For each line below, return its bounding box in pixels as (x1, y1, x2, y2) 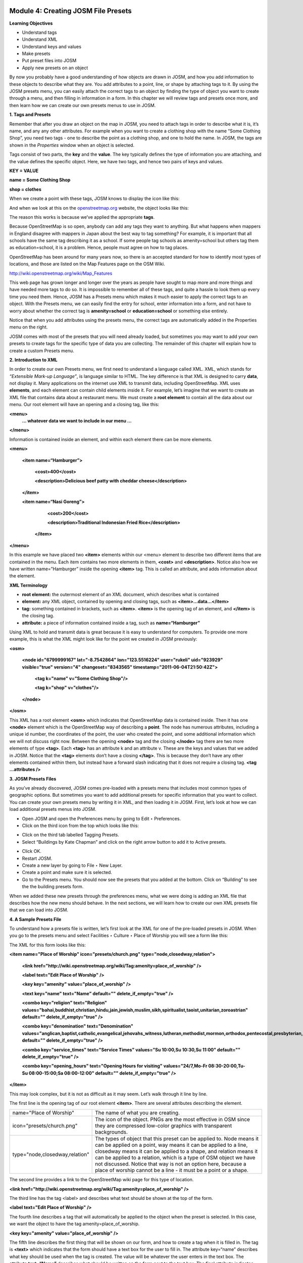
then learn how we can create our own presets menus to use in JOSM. (9, 102, 156, 108)
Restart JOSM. (22, 855, 53, 861)
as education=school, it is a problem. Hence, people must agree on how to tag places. (9, 245, 189, 251)
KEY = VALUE (9, 167, 39, 174)
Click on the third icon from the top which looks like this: (22, 822, 139, 829)
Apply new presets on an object (22, 65, 88, 71)
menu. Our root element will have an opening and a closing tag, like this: (9, 402, 160, 408)
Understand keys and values (22, 43, 82, 50)
